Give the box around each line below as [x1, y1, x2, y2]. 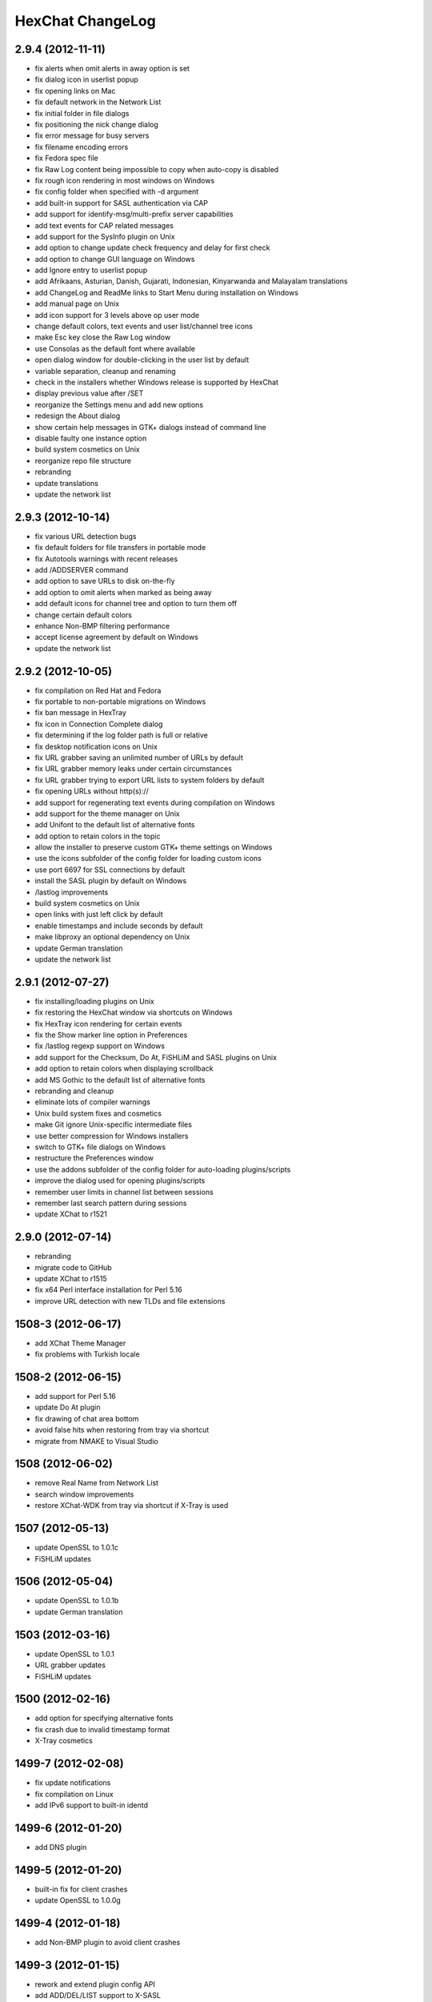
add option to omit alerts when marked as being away [34, 587, 212, 597]
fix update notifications [34, 1778, 111, 1787]
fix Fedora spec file [34, 153, 99, 163]
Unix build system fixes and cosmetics [34, 1108, 162, 1118]
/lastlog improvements [34, 887, 109, 897]
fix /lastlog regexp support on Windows [34, 1041, 166, 1051]
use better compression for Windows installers [34, 1131, 189, 1140]
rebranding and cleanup [34, 1086, 114, 1096]
